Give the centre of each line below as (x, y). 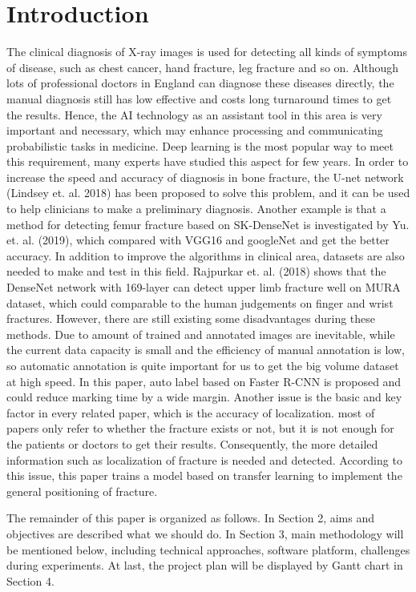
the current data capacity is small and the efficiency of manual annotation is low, (206, 350)
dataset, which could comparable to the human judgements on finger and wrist (200, 302)
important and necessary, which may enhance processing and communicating (195, 130)
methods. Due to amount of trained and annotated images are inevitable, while (201, 334)
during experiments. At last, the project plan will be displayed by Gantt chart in (205, 565)
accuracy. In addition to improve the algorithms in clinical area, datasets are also (206, 255)
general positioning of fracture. (82, 491)
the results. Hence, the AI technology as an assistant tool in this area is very (194, 114)
